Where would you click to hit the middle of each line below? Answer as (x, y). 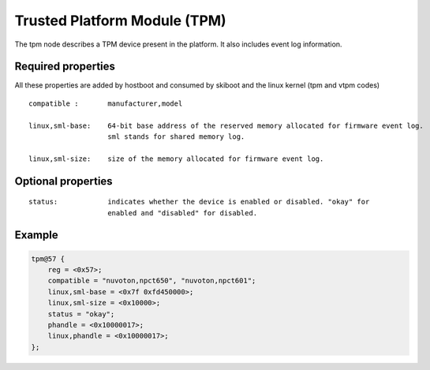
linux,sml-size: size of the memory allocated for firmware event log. (176, 159)
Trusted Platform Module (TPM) (120, 21)
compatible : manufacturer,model (106, 103)
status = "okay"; (81, 314)
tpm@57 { (48, 259)
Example (36, 235)
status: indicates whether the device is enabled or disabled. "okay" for (199, 202)
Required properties (65, 67)
